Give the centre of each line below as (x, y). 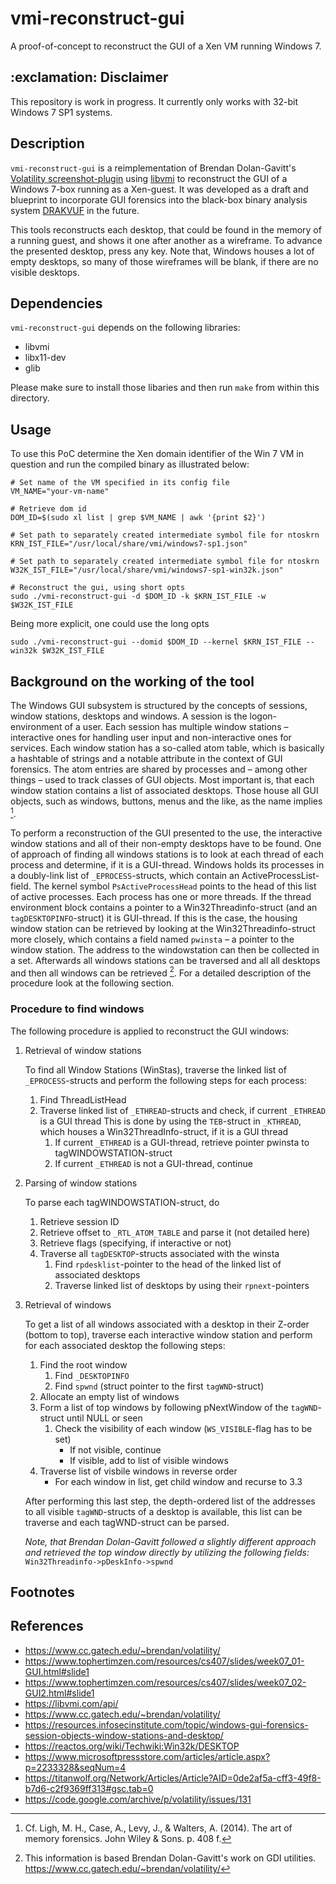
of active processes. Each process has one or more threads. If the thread (161, 896)
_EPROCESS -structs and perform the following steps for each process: (165, 1080)
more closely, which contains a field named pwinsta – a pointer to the (152, 939)
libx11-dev (45, 358)
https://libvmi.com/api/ (71, 1703)
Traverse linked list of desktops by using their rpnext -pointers (182, 1285)
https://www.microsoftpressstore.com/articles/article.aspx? (147, 1756)
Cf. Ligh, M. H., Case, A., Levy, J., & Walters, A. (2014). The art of (158, 1828)
